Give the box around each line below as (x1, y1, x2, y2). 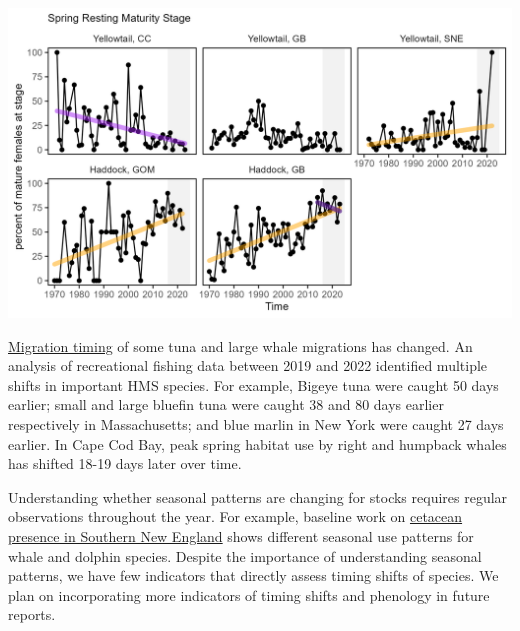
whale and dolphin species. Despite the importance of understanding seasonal (8, 545, 482, 566)
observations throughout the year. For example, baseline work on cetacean (8, 506, 463, 527)
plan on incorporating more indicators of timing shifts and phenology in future (8, 584, 490, 605)
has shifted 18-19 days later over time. (8, 453, 242, 474)
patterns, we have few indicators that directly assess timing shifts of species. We (8, 565, 499, 586)
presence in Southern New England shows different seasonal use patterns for (8, 526, 474, 547)
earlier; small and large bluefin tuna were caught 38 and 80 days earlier (8, 394, 444, 415)
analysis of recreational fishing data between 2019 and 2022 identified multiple (8, 355, 488, 376)
